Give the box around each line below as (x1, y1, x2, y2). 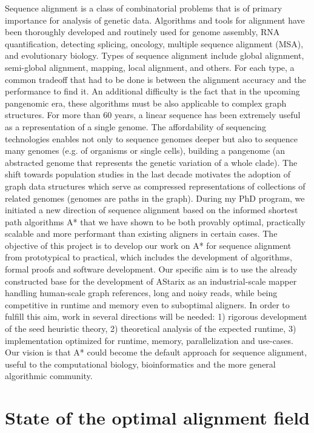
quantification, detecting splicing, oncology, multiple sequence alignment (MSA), (5, 37, 304, 50)
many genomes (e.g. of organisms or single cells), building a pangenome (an (5, 144, 286, 157)
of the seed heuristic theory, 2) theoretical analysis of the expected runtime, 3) (5, 322, 296, 335)
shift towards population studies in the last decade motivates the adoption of (5, 168, 291, 180)
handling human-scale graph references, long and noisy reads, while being (5, 286, 278, 299)
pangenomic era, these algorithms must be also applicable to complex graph (5, 96, 287, 109)
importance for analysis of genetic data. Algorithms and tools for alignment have (5, 13, 305, 26)
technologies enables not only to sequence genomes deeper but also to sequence (5, 132, 298, 145)
